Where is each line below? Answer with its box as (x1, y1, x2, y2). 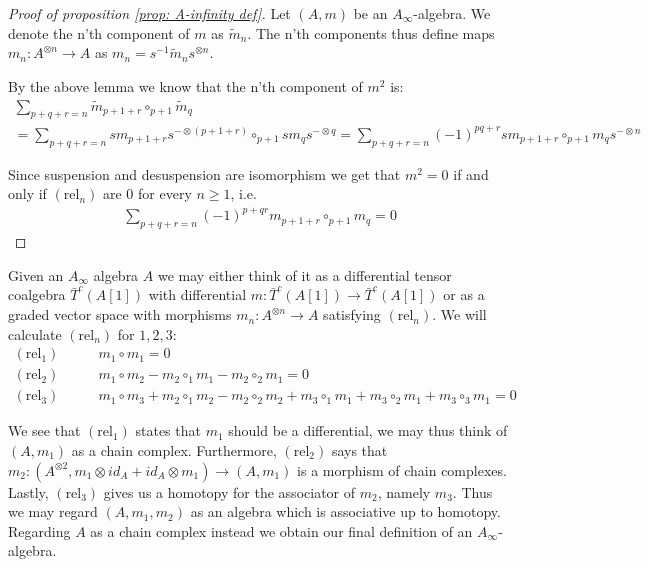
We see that (8, 420, 81, 441)
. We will (432, 304, 487, 325)
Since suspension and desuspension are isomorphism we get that (8, 163, 401, 184)
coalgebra (8, 284, 66, 305)
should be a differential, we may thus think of (228, 420, 508, 441)
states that (135, 420, 201, 441)
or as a (443, 284, 485, 305)
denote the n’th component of (8, 22, 190, 43)
